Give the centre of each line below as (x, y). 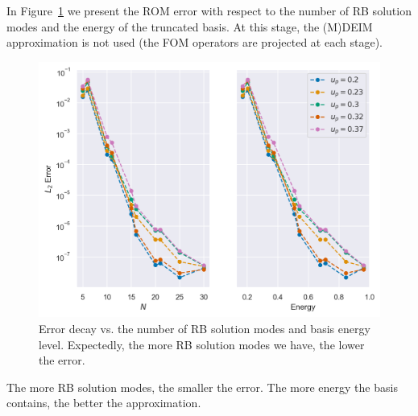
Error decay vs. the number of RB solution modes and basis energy (205, 328)
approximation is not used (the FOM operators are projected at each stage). (195, 42)
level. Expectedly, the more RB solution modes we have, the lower (202, 344)
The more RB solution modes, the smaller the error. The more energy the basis (202, 387)
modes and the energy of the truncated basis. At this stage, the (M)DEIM (190, 26)
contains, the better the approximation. (104, 403)
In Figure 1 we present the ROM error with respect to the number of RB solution (209, 10)
